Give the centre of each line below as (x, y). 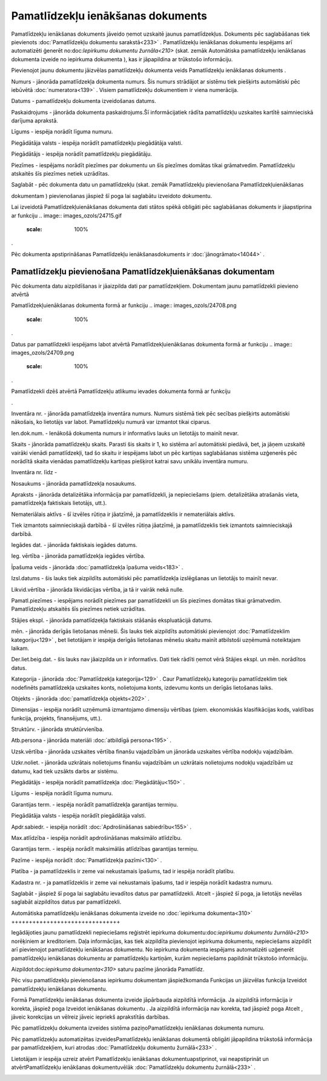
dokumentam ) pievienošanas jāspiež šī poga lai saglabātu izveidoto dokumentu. (111, 196)
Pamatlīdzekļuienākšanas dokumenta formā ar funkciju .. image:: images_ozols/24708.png (124, 305)
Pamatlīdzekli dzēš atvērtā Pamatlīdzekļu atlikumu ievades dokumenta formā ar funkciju (121, 391)
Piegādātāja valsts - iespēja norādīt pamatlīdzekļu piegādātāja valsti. (97, 143)
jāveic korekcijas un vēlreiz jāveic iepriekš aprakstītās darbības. (91, 1017)
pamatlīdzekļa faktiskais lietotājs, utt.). (59, 503)
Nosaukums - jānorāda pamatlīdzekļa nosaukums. (74, 483)
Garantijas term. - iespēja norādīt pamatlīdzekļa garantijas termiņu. (95, 804)
